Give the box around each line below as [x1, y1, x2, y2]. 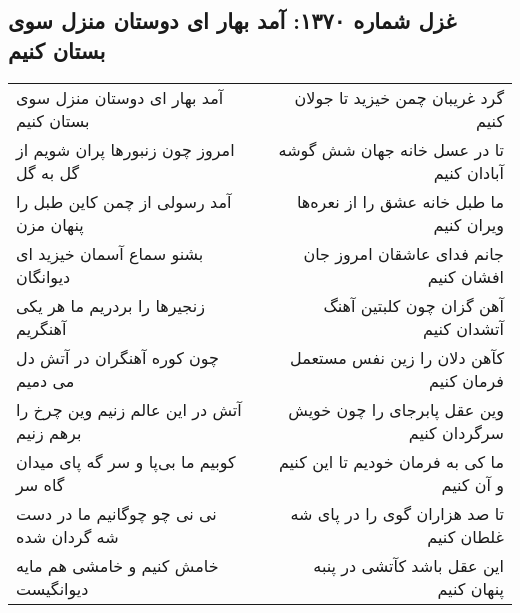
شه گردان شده [16, 524, 119, 548]
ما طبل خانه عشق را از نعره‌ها [296, 189, 504, 213]
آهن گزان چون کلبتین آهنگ [323, 293, 504, 317]
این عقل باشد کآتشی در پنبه [313, 553, 504, 577]
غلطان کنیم [427, 524, 504, 548]
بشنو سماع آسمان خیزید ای [16, 241, 204, 265]
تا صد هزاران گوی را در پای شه [290, 501, 504, 525]
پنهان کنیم [437, 576, 504, 600]
